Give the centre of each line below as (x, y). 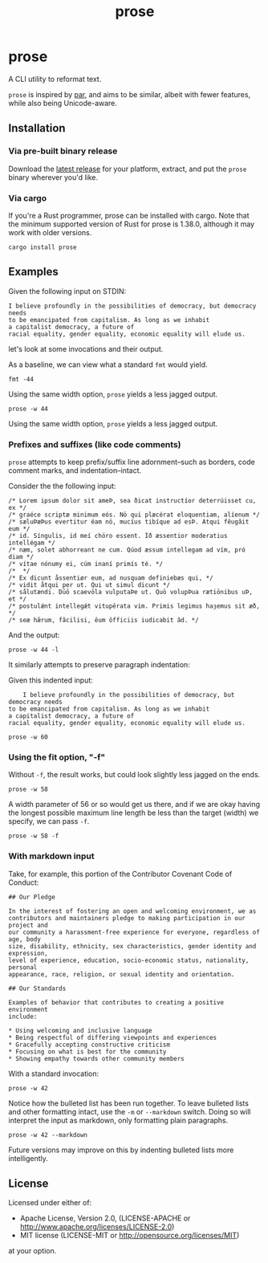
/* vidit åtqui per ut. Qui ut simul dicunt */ (89, 585)
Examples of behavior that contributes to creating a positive (116, 1002)
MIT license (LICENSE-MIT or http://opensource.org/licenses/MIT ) (130, 1236)
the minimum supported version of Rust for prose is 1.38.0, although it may (132, 224)
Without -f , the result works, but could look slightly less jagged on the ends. (134, 775)
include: (23, 1017)
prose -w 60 (28, 737)
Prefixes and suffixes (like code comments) (95, 444)
